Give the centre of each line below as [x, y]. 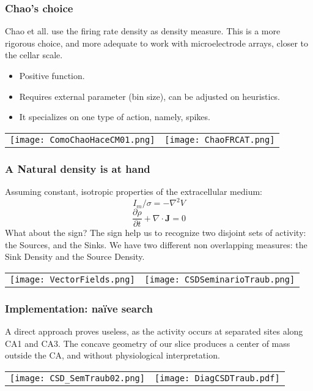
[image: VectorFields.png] [72, 279]
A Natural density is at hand [78, 168]
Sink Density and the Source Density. [75, 256]
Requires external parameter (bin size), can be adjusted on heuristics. [150, 96]
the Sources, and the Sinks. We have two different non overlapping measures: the [156, 244]
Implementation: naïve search [79, 308]
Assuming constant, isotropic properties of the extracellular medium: [134, 191]
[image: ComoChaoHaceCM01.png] [83, 139]
